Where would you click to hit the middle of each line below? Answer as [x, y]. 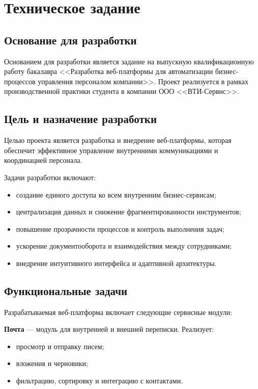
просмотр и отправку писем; [60, 346]
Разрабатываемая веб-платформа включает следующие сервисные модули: [118, 312]
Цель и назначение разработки [81, 119]
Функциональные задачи [66, 290]
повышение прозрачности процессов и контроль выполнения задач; [120, 228]
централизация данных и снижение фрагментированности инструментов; [128, 212]
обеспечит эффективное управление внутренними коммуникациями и [111, 150]
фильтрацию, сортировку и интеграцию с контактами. [99, 381]
